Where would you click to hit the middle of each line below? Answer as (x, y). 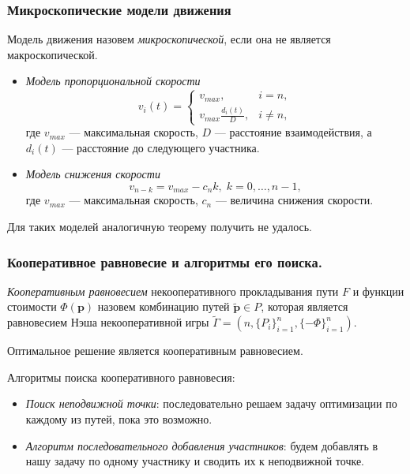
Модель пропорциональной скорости (113, 81)
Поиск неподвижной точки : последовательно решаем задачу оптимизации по (211, 403)
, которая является (305, 306)
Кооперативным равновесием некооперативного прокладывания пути (173, 291)
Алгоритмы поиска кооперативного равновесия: (121, 377)
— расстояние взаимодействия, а (293, 132)
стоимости (32, 306)
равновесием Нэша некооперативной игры (108, 322)
